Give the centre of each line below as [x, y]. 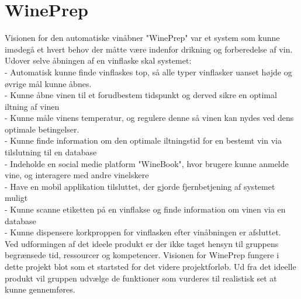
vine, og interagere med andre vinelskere [77, 175]
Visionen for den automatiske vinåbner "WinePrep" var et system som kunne [142, 38]
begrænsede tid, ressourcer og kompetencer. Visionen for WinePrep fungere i [142, 255]
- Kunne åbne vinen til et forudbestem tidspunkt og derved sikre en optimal [141, 95]
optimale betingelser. [42, 129]
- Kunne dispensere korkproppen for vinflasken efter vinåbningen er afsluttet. [143, 232]
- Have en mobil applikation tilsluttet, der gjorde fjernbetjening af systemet [140, 186]
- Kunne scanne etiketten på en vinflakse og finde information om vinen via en [145, 209]
